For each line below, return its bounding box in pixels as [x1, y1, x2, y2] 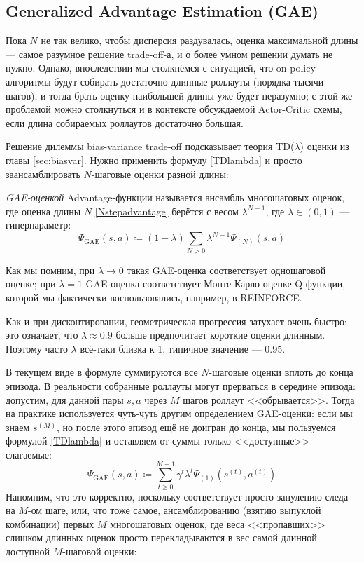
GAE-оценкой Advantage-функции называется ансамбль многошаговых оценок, [6, 190, 345, 205]
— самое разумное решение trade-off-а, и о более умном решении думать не [6, 46, 333, 61]
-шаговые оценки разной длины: [91, 166, 229, 181]
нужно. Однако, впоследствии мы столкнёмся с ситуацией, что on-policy [6, 60, 316, 75]
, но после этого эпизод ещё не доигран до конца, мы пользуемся [56, 419, 336, 434]
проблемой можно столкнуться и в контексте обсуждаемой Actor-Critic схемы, [6, 102, 342, 116]
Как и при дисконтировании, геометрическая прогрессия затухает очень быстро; [6, 313, 347, 328]
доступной [6, 543, 50, 558]
